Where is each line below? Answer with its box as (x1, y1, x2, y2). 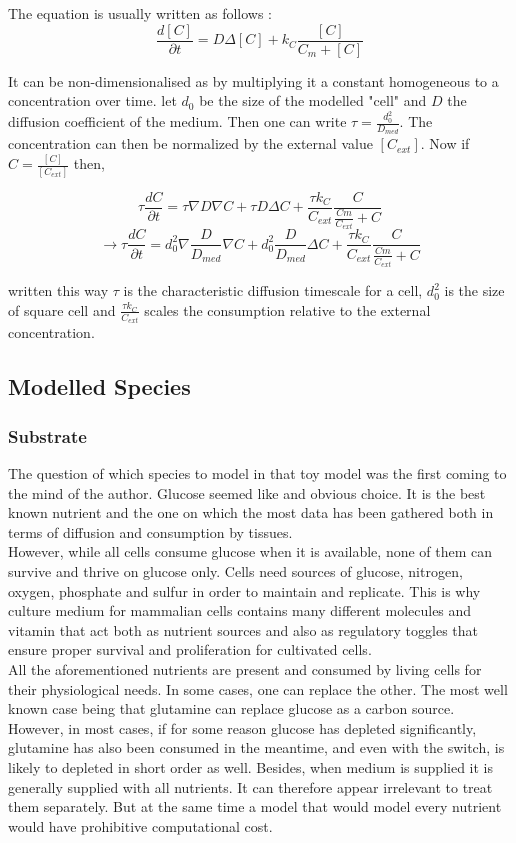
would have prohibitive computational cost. (8, 815, 273, 836)
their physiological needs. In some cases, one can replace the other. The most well (8, 678, 508, 699)
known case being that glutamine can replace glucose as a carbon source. (8, 698, 455, 719)
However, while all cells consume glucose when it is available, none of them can (8, 541, 493, 562)
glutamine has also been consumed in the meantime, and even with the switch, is (8, 737, 505, 758)
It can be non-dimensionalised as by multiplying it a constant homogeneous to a (8, 70, 499, 91)
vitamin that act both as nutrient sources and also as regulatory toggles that (8, 619, 479, 640)
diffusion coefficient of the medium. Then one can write (8, 111, 347, 132)
